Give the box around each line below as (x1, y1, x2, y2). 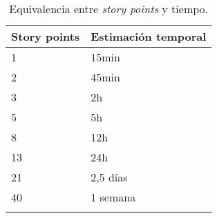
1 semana (91, 189, 136, 205)
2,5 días (91, 169, 128, 185)
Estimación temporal (91, 28, 207, 44)
